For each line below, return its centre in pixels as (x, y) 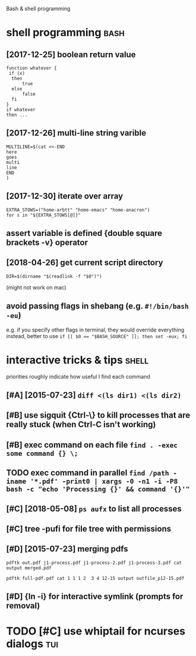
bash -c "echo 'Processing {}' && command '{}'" (98, 489)
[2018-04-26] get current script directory (85, 263)
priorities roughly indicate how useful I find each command (78, 376)
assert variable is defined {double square (84, 233)
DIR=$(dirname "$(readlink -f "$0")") (54, 276)
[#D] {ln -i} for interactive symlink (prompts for (95, 597)
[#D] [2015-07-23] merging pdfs (67, 549)
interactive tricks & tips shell (78, 360)
